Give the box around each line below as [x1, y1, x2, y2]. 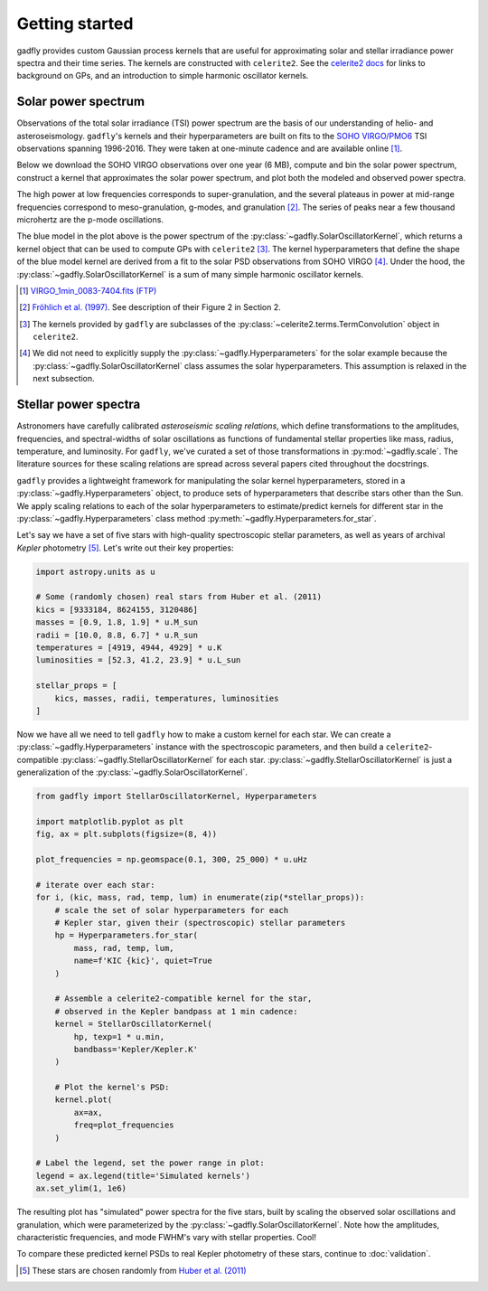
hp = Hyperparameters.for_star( [54, 930, 199, 940]
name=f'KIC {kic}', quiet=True [73, 956, 212, 966]
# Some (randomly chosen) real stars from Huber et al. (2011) [35, 592, 323, 602]
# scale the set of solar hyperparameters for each [54, 905, 289, 915]
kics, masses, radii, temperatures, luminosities [54, 693, 279, 703]
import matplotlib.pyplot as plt [35, 816, 184, 826]
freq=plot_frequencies [73, 1120, 175, 1130]
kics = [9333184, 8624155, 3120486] [35, 604, 199, 615]
